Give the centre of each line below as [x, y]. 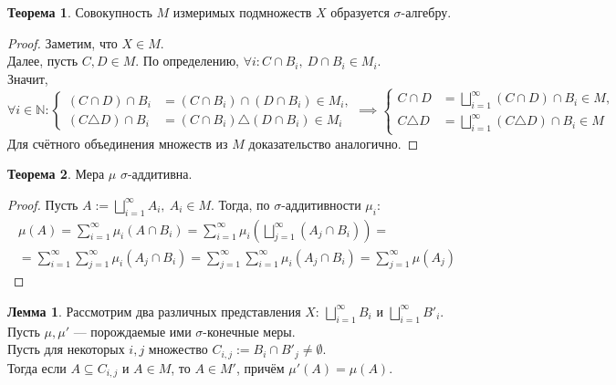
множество [178, 349]
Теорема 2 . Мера [56, 174]
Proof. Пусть [43, 204]
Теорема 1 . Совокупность [80, 12]
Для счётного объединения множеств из [118, 143]
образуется [360, 12]
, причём [260, 367]
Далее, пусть [43, 61]
